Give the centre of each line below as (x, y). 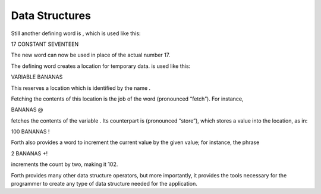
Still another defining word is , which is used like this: (76, 33)
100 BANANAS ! (30, 132)
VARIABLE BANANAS (37, 77)
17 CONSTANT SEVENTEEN (45, 44)
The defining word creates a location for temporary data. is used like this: (101, 66)
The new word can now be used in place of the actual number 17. (91, 55)
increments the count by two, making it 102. (64, 164)
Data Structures (51, 15)
